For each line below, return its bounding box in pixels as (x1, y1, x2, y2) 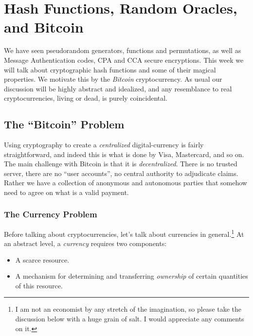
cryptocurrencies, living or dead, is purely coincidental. (4, 93, 167, 103)
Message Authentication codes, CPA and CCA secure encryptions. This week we (4, 54, 244, 65)
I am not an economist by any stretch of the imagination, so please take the (15, 304, 242, 314)
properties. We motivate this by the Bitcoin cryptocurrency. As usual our (4, 74, 222, 84)
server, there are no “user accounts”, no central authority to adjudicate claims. (4, 168, 238, 178)
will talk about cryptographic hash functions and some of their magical (4, 64, 216, 74)
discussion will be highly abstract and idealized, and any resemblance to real (4, 83, 232, 93)
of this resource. (15, 280, 63, 290)
